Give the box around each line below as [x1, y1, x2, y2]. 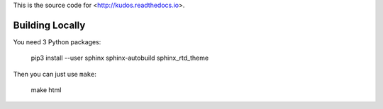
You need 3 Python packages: [13, 37, 101, 46]
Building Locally [13, 19, 86, 31]
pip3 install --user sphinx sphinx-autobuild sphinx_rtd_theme [30, 53, 209, 63]
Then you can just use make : [13, 70, 97, 78]
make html [30, 86, 62, 94]
